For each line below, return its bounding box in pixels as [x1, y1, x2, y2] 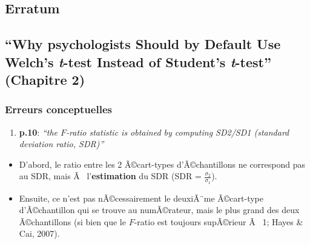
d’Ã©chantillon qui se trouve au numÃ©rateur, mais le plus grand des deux [19, 203, 300, 216]
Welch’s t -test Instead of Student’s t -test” [5, 52, 271, 71]
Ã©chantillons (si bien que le [19, 215, 126, 228]
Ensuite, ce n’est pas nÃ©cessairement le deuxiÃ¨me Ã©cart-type [19, 191, 263, 204]
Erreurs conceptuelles [5, 102, 112, 117]
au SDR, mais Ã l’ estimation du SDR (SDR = [19, 170, 202, 182]
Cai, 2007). [19, 227, 60, 240]
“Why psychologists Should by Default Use [5, 35, 281, 53]
